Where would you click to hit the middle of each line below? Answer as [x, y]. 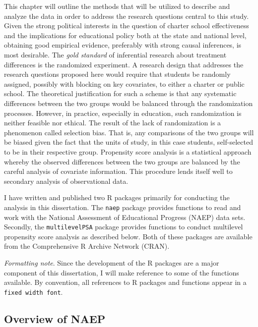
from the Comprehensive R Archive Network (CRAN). [87, 246]
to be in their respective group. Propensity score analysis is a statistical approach [128, 151]
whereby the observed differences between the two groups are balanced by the [122, 161]
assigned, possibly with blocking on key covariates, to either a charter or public [124, 83]
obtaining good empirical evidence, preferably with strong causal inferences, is [123, 45]
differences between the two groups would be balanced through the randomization [129, 103]
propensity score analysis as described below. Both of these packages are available [128, 236]
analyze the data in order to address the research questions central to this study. [127, 16]
